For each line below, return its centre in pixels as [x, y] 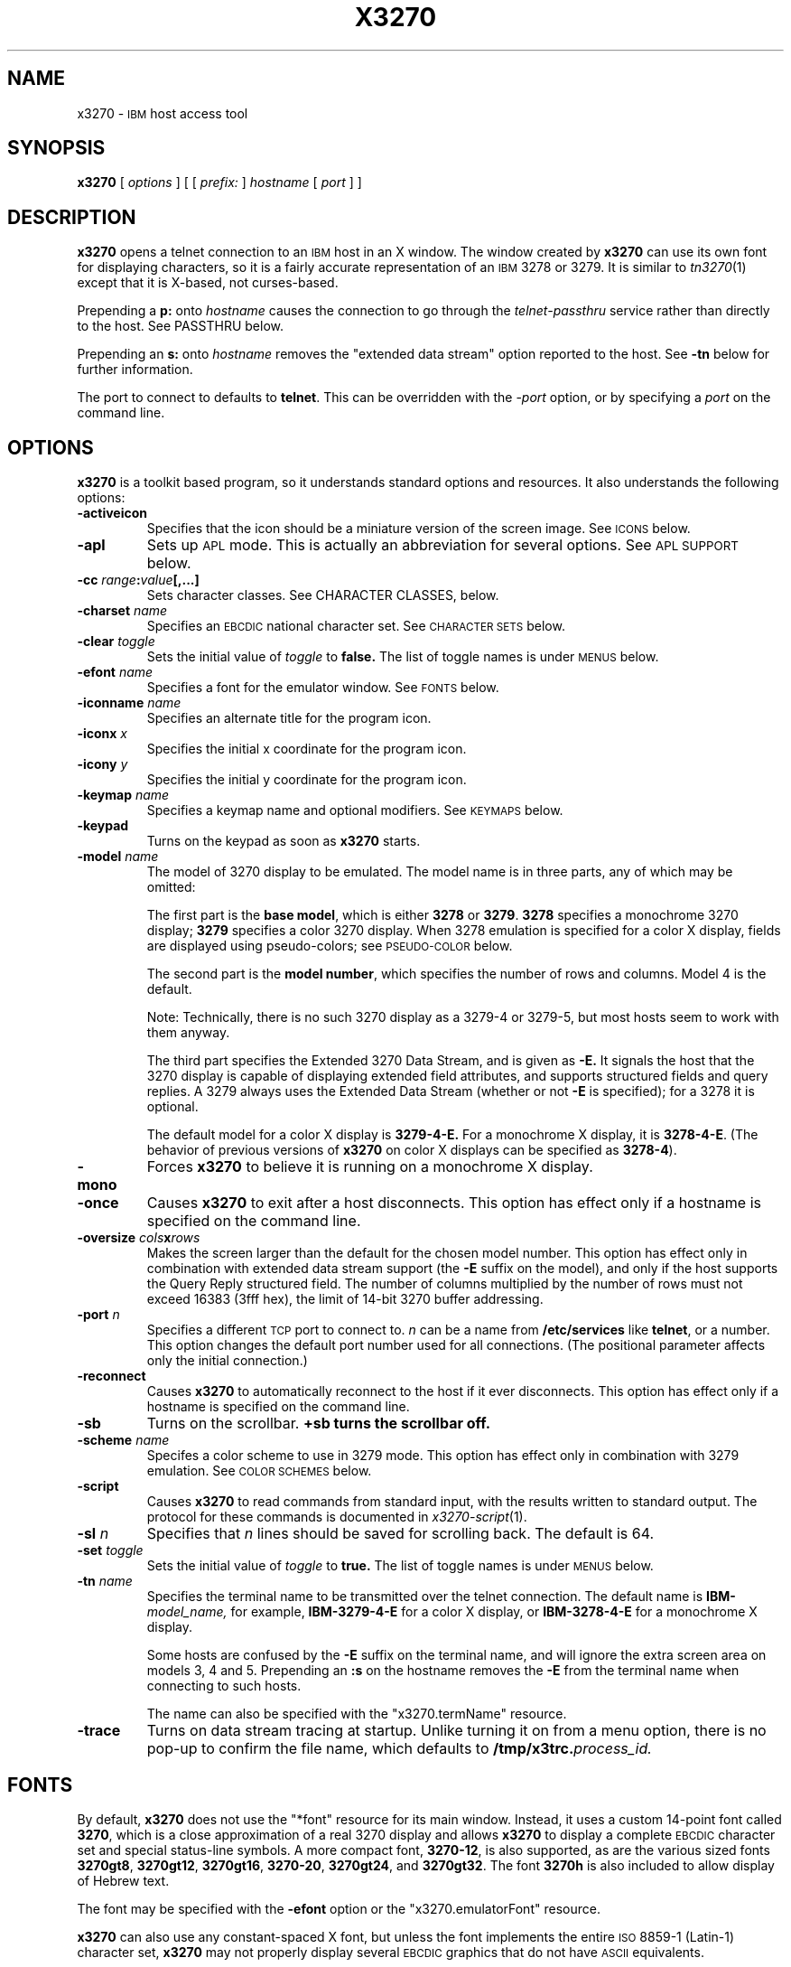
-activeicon [112, 513]
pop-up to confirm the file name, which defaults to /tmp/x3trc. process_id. [399, 1749]
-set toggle [110, 1550]
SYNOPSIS [56, 148]
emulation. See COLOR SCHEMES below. [259, 1471]
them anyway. [188, 1033]
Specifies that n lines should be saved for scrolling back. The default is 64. [400, 1534]
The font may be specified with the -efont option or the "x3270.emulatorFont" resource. [339, 1908]
